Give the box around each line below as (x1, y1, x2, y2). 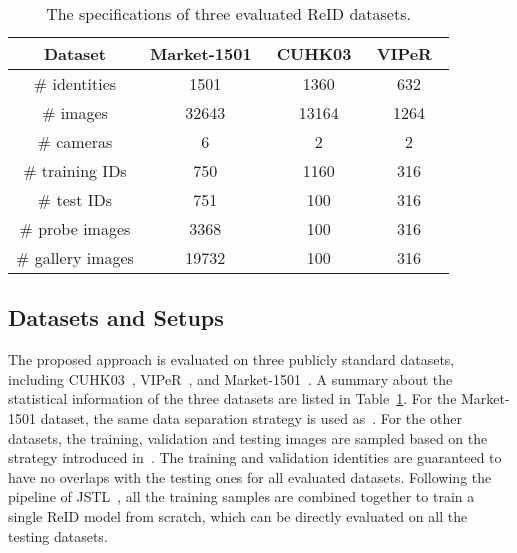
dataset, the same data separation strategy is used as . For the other (40, 407, 462, 428)
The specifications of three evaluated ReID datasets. (46, 2, 411, 25)
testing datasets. (8, 525, 108, 546)
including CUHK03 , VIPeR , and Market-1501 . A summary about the (8, 368, 453, 389)
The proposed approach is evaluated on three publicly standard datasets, (8, 349, 455, 370)
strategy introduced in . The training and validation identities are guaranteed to (8, 447, 502, 468)
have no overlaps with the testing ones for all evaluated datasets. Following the (8, 466, 492, 487)
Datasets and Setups (8, 302, 224, 333)
